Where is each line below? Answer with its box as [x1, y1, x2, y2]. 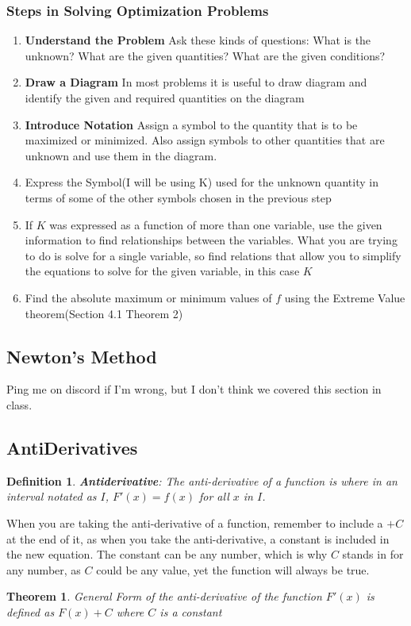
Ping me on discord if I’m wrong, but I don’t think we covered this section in [6, 381, 382, 397]
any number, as [6, 561, 81, 578]
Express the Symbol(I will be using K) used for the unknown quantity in [25, 174, 378, 190]
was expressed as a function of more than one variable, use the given [49, 216, 382, 232]
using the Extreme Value [284, 289, 405, 305]
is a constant [159, 603, 222, 620]
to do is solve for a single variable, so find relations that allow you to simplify [25, 247, 401, 263]
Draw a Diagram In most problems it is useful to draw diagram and [25, 74, 367, 90]
